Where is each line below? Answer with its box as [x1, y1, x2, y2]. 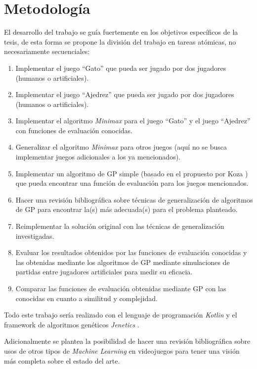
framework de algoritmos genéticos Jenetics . [4, 319, 139, 329]
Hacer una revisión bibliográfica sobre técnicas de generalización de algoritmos [15, 194, 253, 205]
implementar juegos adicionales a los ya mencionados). [15, 152, 181, 162]
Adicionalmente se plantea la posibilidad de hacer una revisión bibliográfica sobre [4, 336, 251, 346]
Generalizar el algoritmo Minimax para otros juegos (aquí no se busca [15, 142, 227, 152]
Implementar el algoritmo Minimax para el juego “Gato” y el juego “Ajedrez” [15, 115, 251, 126]
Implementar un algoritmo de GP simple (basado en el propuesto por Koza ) [15, 168, 248, 178]
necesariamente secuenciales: [4, 46, 90, 56]
